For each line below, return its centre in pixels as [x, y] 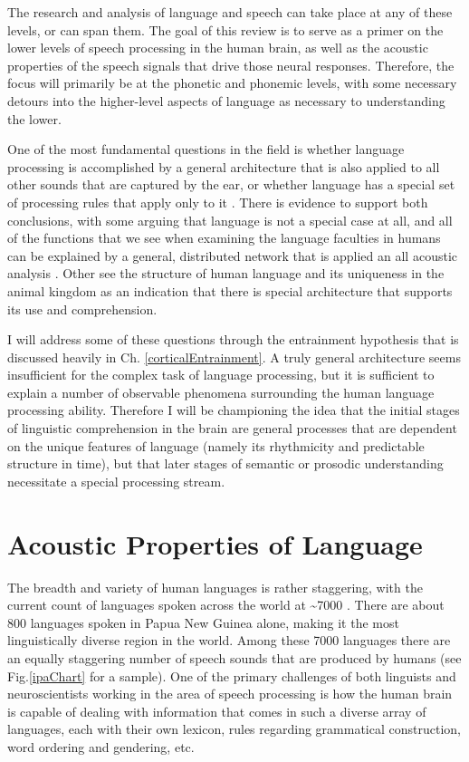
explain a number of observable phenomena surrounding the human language [221, 392]
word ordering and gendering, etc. [101, 746]
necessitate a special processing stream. [116, 481]
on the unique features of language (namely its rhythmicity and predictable [216, 445]
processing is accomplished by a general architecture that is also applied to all [224, 166]
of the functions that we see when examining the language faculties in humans [224, 238]
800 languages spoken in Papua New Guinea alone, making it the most [203, 622]
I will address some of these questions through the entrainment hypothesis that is [233, 339]
